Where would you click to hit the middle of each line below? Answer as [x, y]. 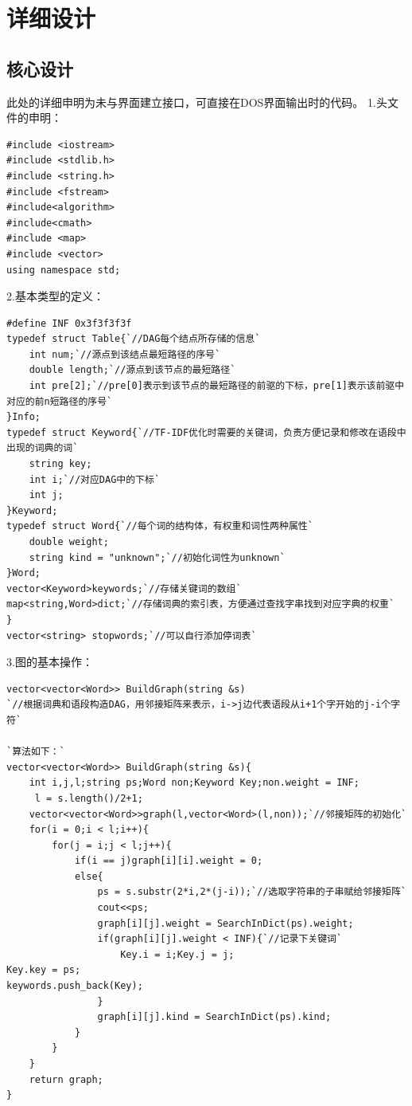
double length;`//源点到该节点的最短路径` [132, 370]
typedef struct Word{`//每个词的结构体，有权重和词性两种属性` [160, 526]
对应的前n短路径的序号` [60, 401]
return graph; [66, 1079]
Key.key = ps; [44, 970]
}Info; [23, 417]
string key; [60, 464]
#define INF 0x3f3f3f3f [69, 323]
